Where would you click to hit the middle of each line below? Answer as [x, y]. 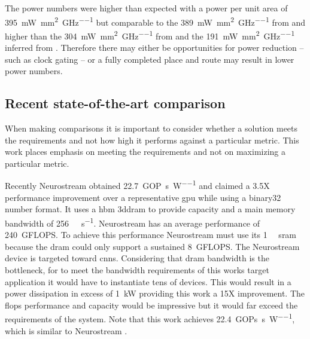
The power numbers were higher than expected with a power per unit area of [146, 8]
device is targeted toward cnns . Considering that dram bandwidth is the [137, 258]
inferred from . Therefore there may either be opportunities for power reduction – [154, 48]
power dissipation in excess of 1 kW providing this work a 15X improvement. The [155, 293]
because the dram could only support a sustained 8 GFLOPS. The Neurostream [152, 246]
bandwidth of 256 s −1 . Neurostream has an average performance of [133, 222]
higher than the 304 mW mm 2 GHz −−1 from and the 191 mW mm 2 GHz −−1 [150, 35]
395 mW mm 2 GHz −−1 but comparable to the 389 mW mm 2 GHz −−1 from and [155, 21]
